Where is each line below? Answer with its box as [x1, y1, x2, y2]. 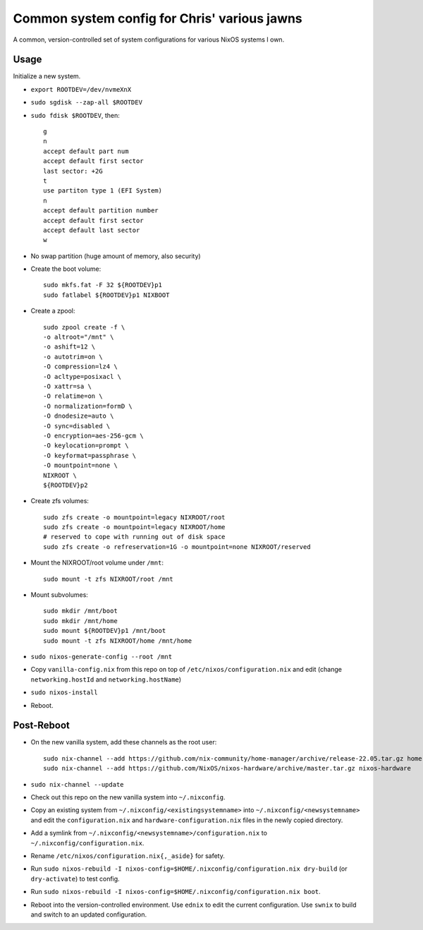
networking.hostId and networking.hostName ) [30, 675, 182, 684]
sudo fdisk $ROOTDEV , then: [30, 111, 120, 119]
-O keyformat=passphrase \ [43, 452, 137, 459]
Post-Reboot [13, 720, 70, 732]
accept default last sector [43, 226, 140, 234]
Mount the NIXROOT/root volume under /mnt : [30, 558, 164, 567]
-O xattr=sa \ [43, 382, 92, 390]
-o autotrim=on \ [43, 353, 103, 361]
